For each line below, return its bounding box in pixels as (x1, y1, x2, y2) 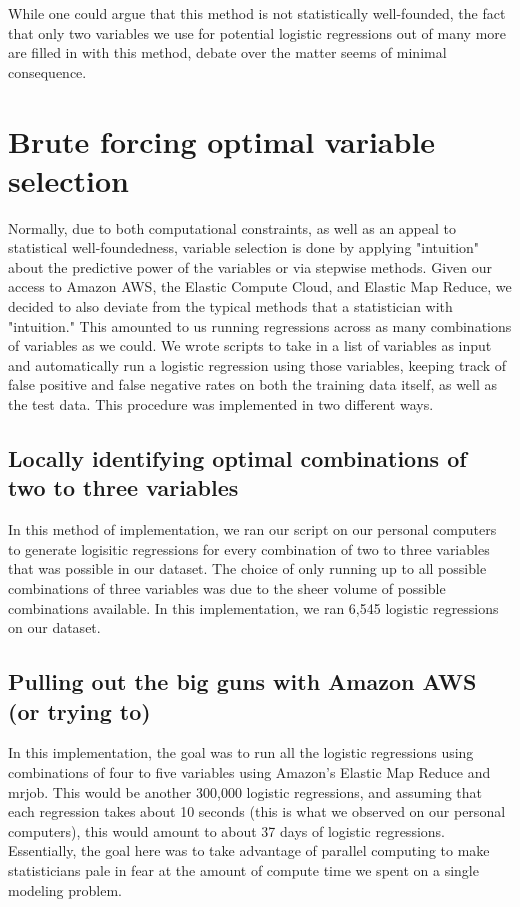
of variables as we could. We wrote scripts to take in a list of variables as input (8, 335, 492, 356)
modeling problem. (8, 879, 123, 900)
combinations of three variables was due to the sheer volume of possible (8, 578, 446, 598)
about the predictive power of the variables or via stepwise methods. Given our (8, 256, 492, 277)
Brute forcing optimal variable (8, 120, 436, 161)
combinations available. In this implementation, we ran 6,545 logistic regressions (8, 597, 499, 618)
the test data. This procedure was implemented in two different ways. (8, 394, 434, 415)
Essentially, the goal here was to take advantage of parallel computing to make (8, 840, 490, 861)
